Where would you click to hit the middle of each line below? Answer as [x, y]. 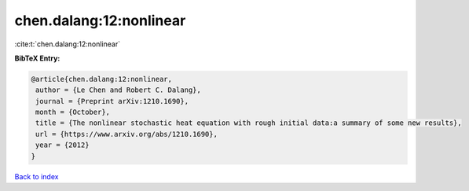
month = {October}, [73, 112]
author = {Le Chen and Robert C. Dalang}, [119, 90]
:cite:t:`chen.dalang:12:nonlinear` [68, 44]
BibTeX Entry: [37, 58]
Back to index [37, 176]
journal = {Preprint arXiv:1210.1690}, [112, 101]
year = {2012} [62, 145]
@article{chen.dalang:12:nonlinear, [102, 79]
